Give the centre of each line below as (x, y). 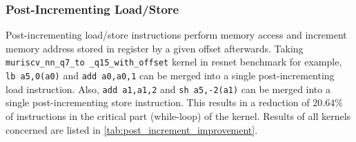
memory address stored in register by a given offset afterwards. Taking (155, 48)
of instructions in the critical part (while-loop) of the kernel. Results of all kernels (178, 115)
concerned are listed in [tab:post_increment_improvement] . (132, 129)
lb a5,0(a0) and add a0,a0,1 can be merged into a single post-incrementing (170, 75)
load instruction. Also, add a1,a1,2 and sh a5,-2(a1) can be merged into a (168, 89)
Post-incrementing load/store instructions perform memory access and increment (176, 35)
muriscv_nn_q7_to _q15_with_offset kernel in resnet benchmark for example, (174, 62)
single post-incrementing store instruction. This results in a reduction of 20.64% (174, 102)
